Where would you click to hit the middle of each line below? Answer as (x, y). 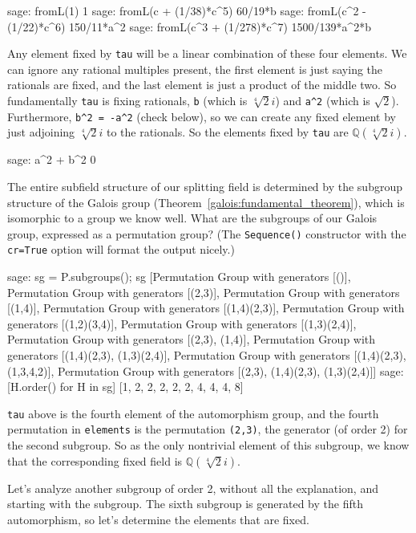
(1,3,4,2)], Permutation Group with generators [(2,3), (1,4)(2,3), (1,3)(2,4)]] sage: (206, 370)
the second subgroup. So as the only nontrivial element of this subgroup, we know (208, 445)
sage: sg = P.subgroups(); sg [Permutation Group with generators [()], (179, 277)
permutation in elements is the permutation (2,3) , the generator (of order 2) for (208, 429)
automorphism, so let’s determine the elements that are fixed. (158, 519)
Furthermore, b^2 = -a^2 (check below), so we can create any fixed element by (202, 116)
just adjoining (41, 132)
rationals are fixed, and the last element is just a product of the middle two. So (202, 85)
